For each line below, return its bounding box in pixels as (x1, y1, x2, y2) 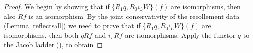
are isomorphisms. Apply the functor (125, 30, 236, 40)
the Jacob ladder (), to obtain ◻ (4, 39, 103, 50)
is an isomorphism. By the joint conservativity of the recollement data (28, 11, 240, 21)
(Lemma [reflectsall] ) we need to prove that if (4, 20, 141, 31)
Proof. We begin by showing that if (4, 1, 110, 11)
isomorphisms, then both (4, 30, 79, 40)
